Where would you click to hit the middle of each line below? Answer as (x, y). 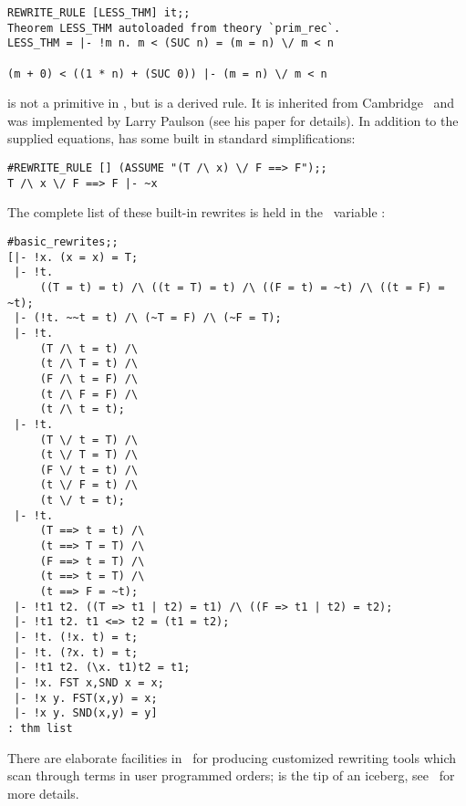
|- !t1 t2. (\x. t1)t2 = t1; (102, 668)
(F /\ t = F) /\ (89, 378)
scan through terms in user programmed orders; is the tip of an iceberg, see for (231, 775)
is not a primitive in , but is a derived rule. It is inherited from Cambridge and (231, 103)
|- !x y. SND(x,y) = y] (86, 713)
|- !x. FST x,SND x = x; (89, 683)
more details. (43, 793)
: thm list (40, 728)
